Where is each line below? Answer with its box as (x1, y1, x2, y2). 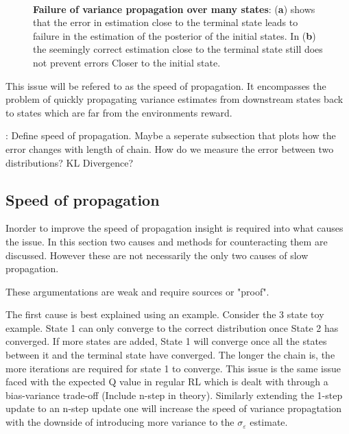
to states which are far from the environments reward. (5, 105, 232, 119)
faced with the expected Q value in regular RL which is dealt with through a (5, 374, 328, 389)
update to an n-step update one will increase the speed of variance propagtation (5, 401, 341, 415)
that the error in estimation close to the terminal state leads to (33, 15, 298, 29)
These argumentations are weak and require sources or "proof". (5, 284, 269, 298)
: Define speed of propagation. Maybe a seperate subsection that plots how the (5, 128, 336, 143)
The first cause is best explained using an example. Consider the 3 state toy (5, 307, 324, 322)
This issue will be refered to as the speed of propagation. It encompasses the (5, 78, 326, 93)
